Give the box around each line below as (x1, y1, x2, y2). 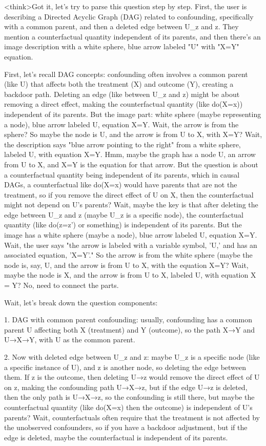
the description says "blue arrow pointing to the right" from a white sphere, (4, 139, 241, 149)
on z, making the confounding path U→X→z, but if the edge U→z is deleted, (4, 381, 248, 392)
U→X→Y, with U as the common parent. (4, 334, 135, 345)
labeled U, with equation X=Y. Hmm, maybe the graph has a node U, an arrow (4, 149, 256, 160)
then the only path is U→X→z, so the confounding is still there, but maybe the (4, 392, 255, 402)
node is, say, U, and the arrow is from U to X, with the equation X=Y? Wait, (4, 259, 249, 270)
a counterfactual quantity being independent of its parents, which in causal (4, 169, 240, 180)
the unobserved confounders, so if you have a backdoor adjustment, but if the (4, 422, 248, 433)
